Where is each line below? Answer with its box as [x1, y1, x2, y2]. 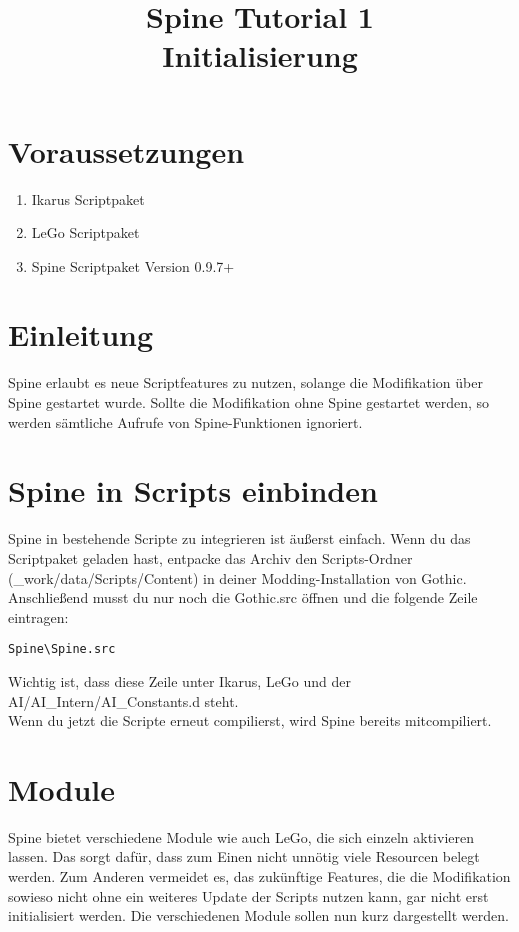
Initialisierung [162, 35, 358, 76]
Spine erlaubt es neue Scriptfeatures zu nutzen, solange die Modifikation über [8, 372, 483, 393]
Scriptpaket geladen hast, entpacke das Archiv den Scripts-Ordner [8, 547, 413, 568]
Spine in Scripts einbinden [8, 470, 378, 511]
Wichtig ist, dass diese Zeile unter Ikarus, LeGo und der [8, 670, 351, 691]
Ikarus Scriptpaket [31, 188, 145, 209]
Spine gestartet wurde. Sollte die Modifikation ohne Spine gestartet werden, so [8, 392, 490, 412]
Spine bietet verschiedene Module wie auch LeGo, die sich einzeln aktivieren [8, 826, 475, 847]
